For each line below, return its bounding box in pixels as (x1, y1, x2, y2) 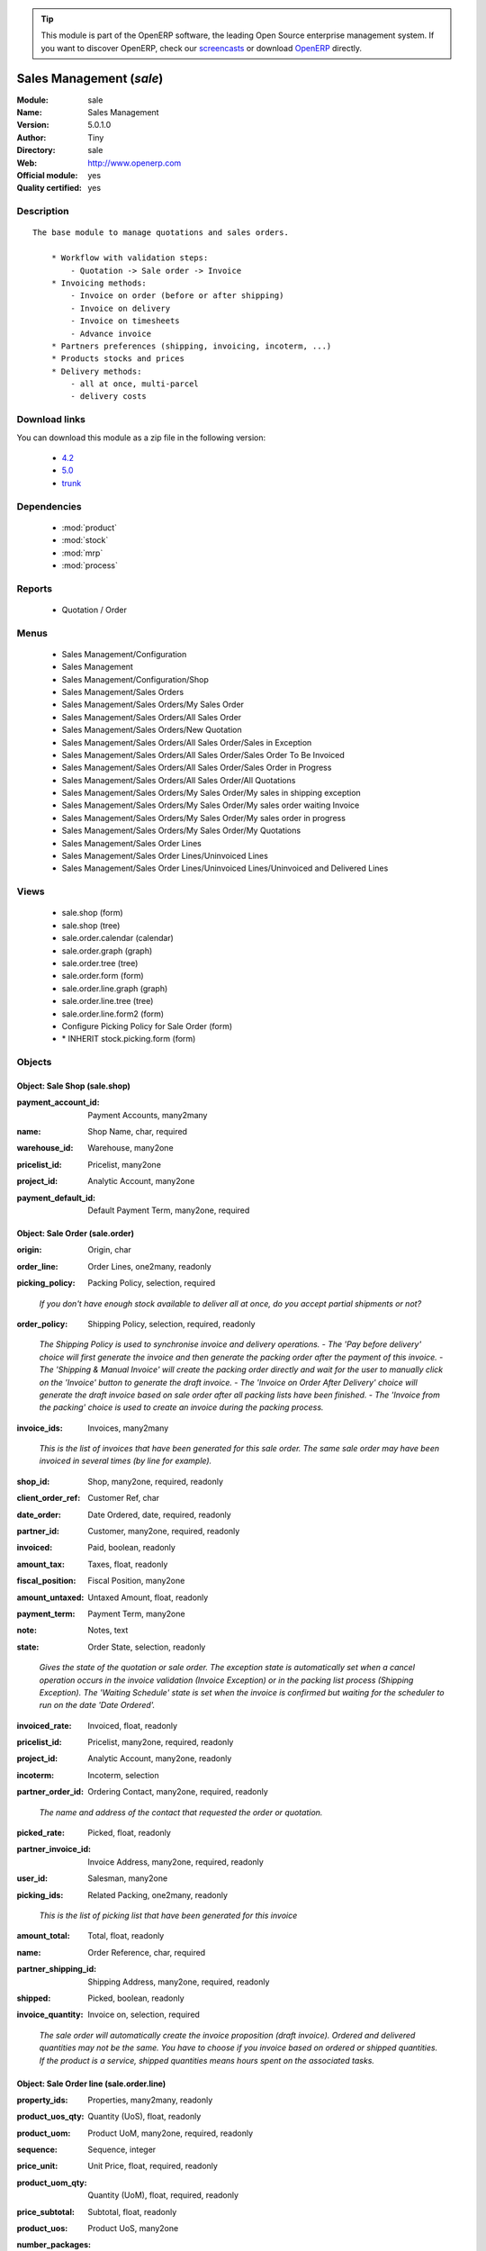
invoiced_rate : (16, 1720, 72, 1731)
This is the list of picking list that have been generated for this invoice (39, 1910, 298, 1921)
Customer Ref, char (87, 1493, 160, 1504)
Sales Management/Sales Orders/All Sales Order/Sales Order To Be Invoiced (61, 749, 346, 760)
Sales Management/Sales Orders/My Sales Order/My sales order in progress (61, 812, 346, 823)
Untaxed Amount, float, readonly (87, 1592, 209, 1603)
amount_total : (16, 1930, 71, 1941)
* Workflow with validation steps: (50, 253, 209, 263)
